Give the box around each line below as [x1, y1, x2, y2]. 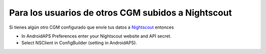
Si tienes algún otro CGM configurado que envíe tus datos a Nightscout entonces [9, 24, 174, 30]
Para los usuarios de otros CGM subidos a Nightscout [9, 7, 232, 18]
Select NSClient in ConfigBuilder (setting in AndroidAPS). [21, 40, 137, 46]
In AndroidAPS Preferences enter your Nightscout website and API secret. [21, 33, 172, 39]
